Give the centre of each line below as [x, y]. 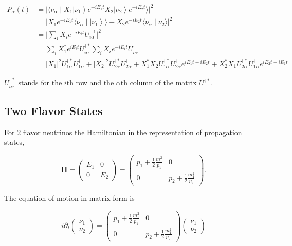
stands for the [40, 82]
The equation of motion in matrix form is [69, 198]
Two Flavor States [53, 110]
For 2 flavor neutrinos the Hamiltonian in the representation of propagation [123, 132]
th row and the [90, 82]
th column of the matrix [159, 82]
